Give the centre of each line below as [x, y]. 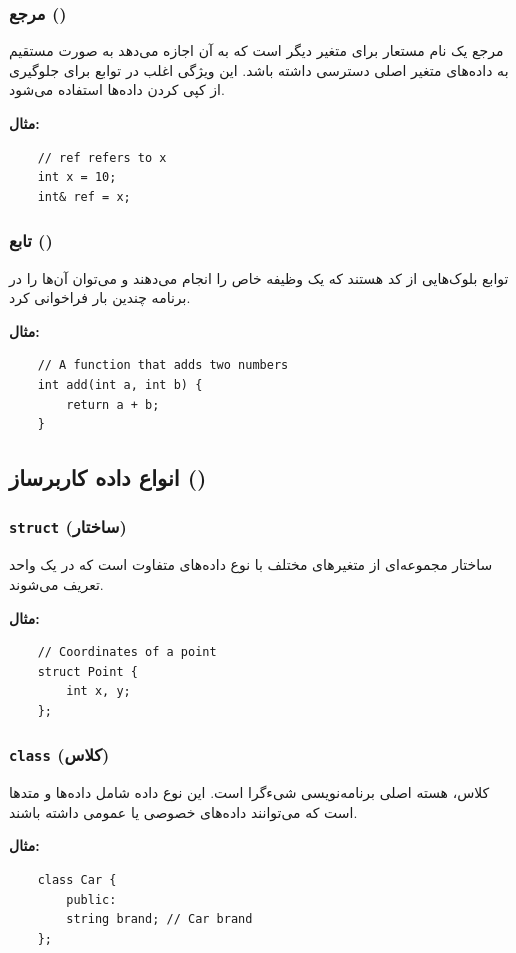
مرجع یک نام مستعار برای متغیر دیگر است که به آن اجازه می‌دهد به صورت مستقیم [256, 50]
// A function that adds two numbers [163, 365]
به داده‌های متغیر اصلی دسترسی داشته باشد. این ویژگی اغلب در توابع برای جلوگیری [259, 69]
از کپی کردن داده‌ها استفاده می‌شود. [117, 89]
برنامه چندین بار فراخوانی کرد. [100, 297]
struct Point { [87, 671]
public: [91, 899]
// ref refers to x [102, 157]
